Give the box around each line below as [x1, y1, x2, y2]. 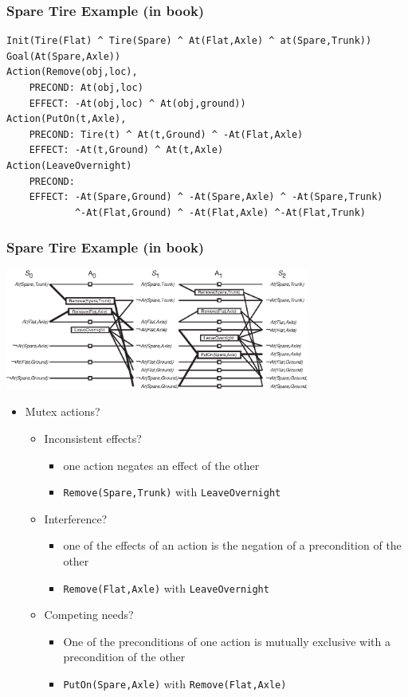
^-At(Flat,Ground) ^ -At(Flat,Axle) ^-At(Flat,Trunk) [74, 206, 367, 218]
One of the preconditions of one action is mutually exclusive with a [63, 632, 390, 649]
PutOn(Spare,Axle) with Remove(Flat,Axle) [63, 675, 287, 692]
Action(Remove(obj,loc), [6, 66, 138, 78]
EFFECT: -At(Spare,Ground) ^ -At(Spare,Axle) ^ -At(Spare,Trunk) [29, 191, 383, 203]
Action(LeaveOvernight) [6, 159, 132, 171]
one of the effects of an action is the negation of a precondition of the [63, 537, 402, 554]
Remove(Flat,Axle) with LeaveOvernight [63, 579, 269, 596]
